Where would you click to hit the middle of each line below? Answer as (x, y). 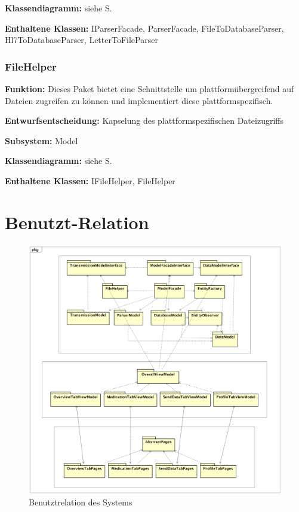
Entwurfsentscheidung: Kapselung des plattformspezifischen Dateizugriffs (144, 121)
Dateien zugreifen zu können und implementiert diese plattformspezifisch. (139, 100)
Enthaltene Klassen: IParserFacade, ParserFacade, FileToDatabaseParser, (144, 28)
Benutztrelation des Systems (81, 502)
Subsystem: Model (41, 140)
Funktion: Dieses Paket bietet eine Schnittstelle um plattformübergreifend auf (149, 89)
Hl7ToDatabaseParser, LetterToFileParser (81, 40)
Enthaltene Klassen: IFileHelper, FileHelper (90, 180)
